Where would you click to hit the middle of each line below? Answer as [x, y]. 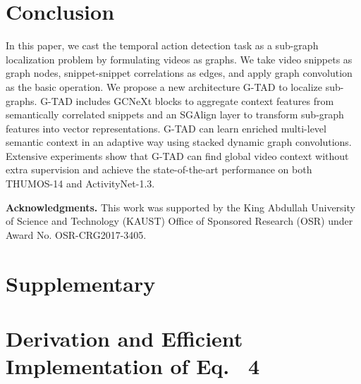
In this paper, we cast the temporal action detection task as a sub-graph [162, 45]
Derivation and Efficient [124, 338]
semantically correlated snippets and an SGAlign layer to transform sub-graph [175, 114]
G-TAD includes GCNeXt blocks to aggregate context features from [187, 100]
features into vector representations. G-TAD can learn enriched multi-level [166, 128]
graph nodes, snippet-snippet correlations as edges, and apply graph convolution [179, 73]
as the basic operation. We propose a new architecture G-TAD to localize [164, 86]
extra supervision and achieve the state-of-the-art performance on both [159, 169]
